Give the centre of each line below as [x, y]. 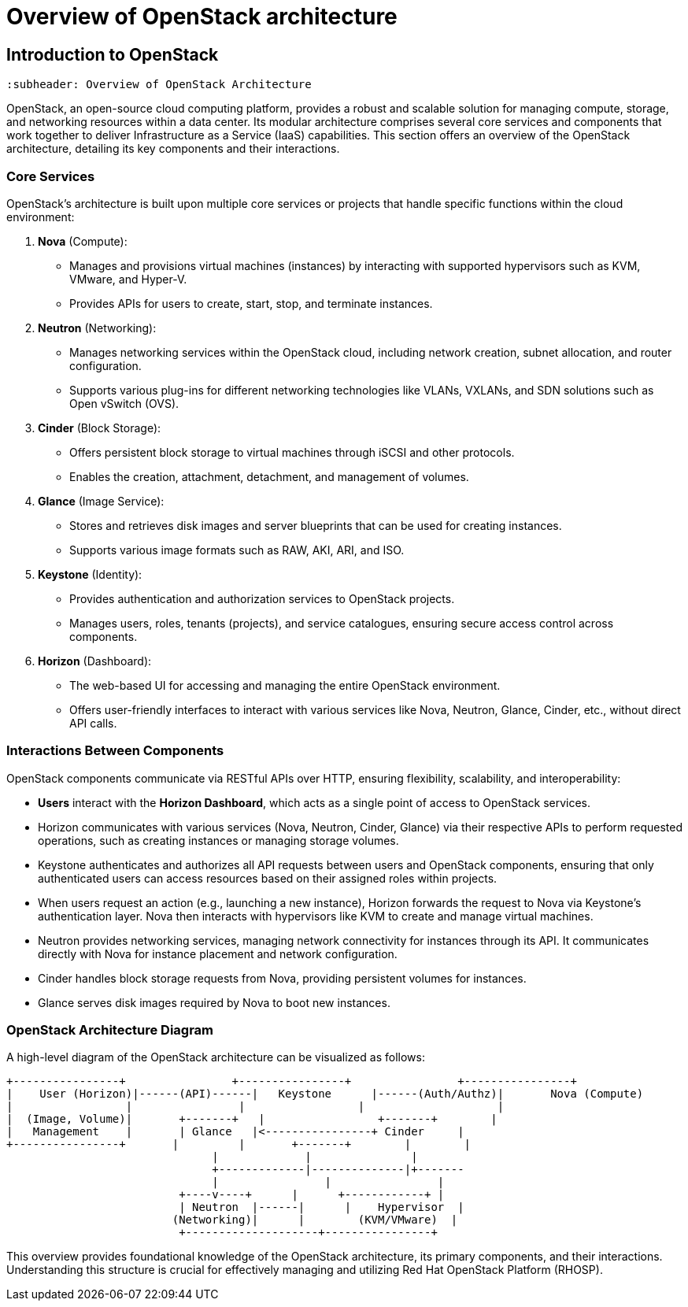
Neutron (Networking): [97, 328]
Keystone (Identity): [90, 574]
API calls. [93, 723]
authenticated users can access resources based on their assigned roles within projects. [268, 878]
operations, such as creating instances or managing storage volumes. [218, 840]
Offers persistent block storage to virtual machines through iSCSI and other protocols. [292, 452]
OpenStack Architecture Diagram [110, 1030]
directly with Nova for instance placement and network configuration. [218, 953]
